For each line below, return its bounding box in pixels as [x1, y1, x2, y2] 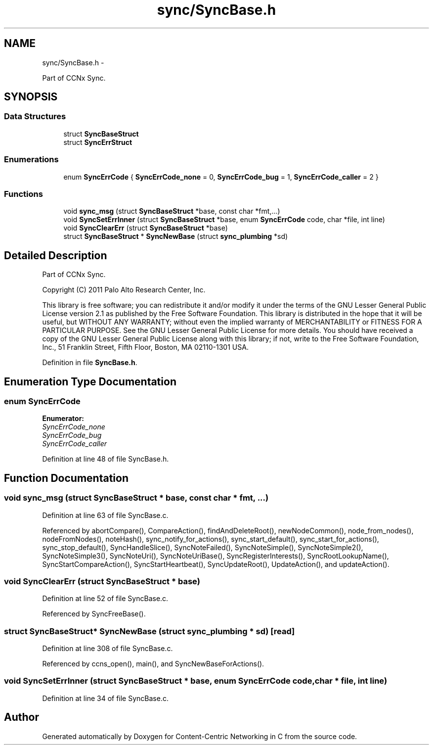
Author [4, 711, 39, 724]
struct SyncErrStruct [63, 138, 132, 146]
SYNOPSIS [4, 91, 58, 103]
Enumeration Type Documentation [4, 375, 176, 388]
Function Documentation [4, 471, 129, 484]
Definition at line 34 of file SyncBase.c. [42, 694, 169, 702]
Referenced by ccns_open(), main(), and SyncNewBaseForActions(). [42, 659, 264, 668]
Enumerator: [42, 414, 85, 423]
